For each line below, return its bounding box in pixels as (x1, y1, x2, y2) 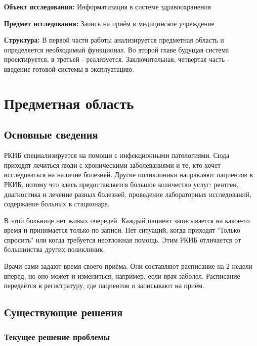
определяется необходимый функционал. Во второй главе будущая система (4, 44, 229, 54)
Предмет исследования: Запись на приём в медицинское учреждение (4, 18, 214, 28)
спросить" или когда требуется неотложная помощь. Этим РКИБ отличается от (4, 234, 241, 245)
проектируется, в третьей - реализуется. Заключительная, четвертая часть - (4, 54, 230, 64)
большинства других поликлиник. (4, 244, 105, 254)
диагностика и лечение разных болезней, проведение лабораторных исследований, (4, 189, 252, 199)
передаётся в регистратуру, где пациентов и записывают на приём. (4, 280, 205, 291)
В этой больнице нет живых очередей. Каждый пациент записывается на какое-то (4, 215, 250, 225)
